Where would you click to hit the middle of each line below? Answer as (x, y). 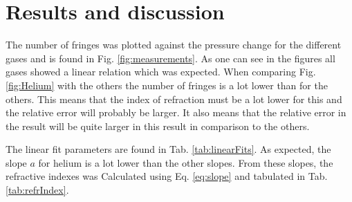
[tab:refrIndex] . (37, 190)
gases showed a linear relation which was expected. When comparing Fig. (161, 72)
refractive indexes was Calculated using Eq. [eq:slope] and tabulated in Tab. (167, 176)
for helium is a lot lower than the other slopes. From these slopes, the (186, 162)
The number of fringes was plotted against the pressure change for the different (174, 45)
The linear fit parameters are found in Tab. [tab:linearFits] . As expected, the (168, 149)
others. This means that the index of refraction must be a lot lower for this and (174, 99)
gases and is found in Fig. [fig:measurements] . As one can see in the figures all (170, 58)
